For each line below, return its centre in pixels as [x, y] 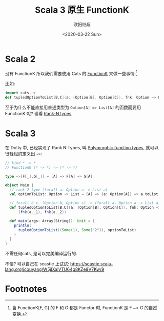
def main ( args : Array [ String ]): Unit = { [52, 221]
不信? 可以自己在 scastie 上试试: [37, 264]
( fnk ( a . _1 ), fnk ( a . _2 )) [42, 212]
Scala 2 [20, 59]
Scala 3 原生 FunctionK [82, 10]
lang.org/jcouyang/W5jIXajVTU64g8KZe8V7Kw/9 [55, 269]
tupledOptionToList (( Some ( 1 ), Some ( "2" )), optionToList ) [77, 230]
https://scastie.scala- [92, 264]
